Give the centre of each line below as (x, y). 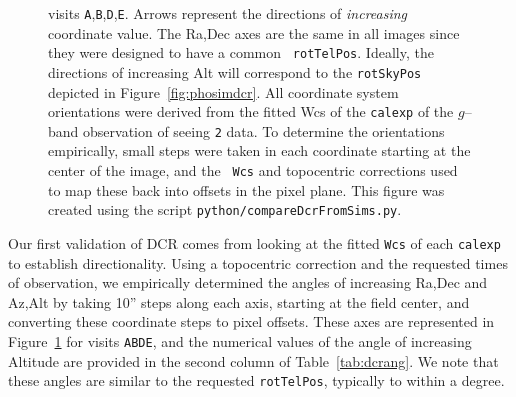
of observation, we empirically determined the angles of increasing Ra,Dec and (248, 282)
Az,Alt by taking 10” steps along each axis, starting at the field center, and (239, 301)
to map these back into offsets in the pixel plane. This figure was (246, 189)
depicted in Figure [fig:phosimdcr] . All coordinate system (223, 91)
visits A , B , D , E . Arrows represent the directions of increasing (228, 13)
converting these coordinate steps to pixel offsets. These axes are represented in (251, 321)
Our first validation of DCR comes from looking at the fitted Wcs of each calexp (254, 242)
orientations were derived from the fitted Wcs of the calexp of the (251, 111)
